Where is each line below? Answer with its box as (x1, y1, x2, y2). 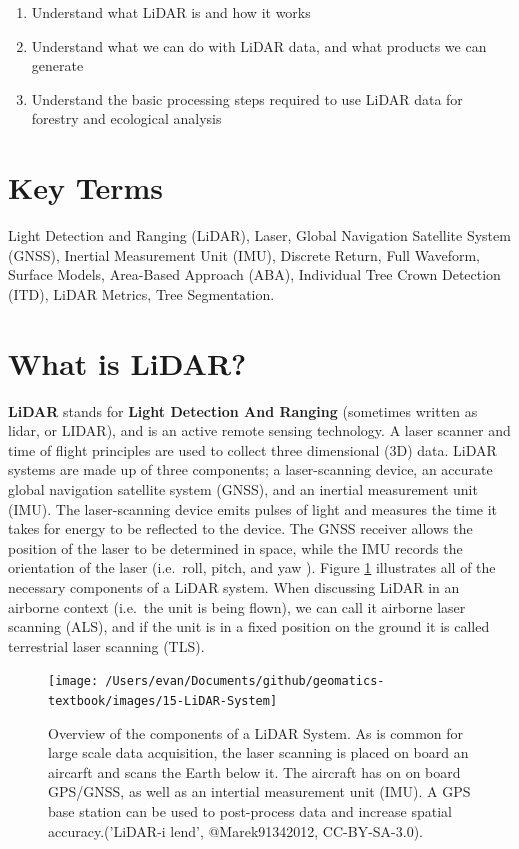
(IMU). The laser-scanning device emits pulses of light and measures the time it (8, 498, 498, 519)
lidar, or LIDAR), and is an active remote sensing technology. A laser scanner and (8, 420, 511, 441)
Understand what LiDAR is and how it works (31, 2, 311, 22)
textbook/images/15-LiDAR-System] (48, 693, 278, 708)
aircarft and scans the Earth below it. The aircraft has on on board (48, 761, 461, 782)
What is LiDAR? (8, 342, 247, 383)
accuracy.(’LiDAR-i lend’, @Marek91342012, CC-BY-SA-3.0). (48, 820, 423, 841)
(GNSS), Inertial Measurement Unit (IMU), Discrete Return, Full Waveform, (8, 244, 481, 265)
